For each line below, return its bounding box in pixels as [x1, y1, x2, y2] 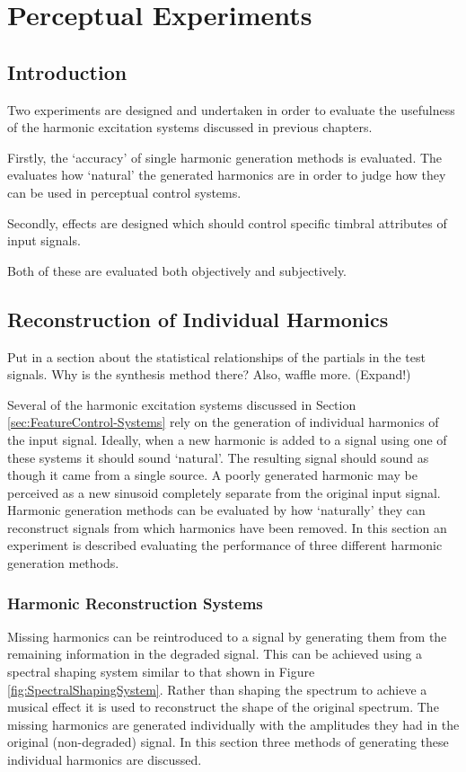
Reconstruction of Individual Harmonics [7, 305, 389, 333]
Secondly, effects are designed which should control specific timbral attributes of [7, 213, 447, 232]
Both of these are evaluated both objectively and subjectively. [7, 261, 347, 280]
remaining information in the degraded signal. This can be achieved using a [7, 644, 422, 663]
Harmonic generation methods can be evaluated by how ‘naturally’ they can [7, 501, 426, 519]
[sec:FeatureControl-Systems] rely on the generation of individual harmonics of [7, 413, 439, 431]
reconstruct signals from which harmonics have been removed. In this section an [7, 518, 447, 537]
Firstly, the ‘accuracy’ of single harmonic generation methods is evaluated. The [7, 147, 443, 166]
